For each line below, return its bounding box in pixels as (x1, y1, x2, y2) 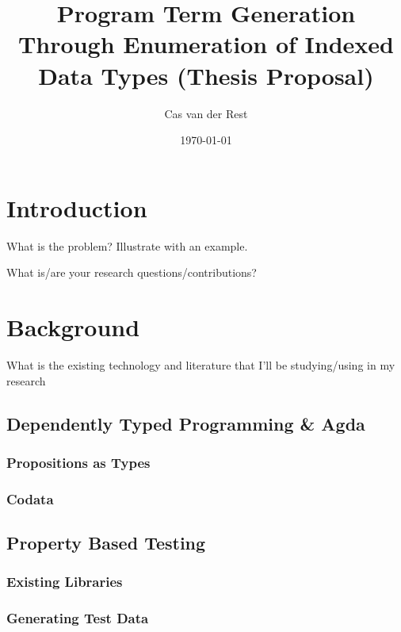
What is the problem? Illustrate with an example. (6, 237, 248, 254)
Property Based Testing (6, 530, 206, 554)
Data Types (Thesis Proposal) (38, 59, 374, 91)
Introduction (6, 191, 147, 224)
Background (6, 311, 140, 343)
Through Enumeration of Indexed (17, 28, 395, 60)
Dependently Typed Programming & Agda (6, 411, 365, 435)
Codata (6, 488, 54, 508)
